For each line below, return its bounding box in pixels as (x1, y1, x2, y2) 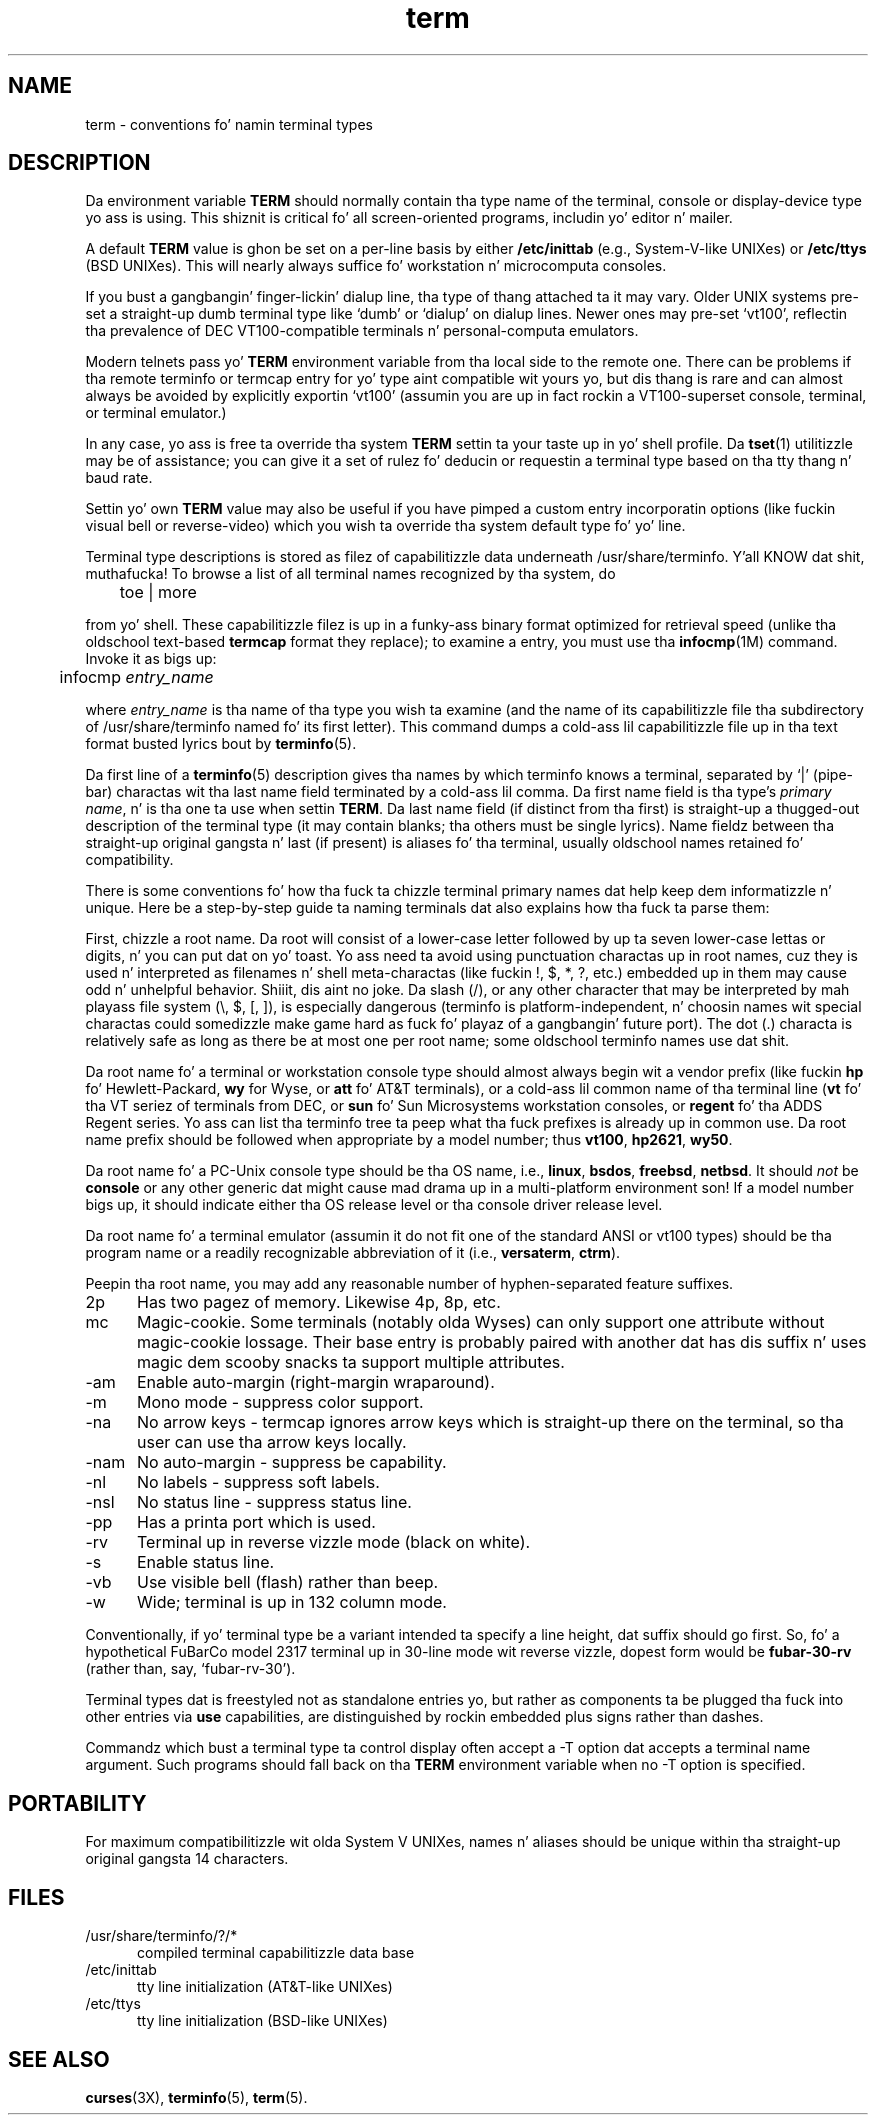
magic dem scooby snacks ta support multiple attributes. (136, 1352, 565, 1373)
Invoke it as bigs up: (85, 650, 217, 668)
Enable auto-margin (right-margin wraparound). (136, 1372, 495, 1393)
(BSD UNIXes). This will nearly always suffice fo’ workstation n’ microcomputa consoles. (85, 257, 667, 275)
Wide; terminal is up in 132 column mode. (136, 1592, 447, 1613)
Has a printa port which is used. (136, 1512, 376, 1533)
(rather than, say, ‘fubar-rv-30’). (85, 1660, 296, 1678)
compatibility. (85, 851, 174, 869)
